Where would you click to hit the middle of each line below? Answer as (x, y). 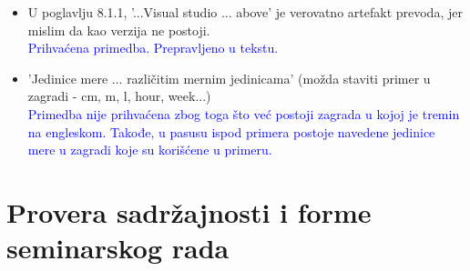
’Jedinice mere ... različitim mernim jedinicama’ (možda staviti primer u (229, 78)
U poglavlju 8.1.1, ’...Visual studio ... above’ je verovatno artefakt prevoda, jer (245, 12)
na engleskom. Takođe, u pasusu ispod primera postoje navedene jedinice (231, 131)
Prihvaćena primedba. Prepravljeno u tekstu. (153, 48)
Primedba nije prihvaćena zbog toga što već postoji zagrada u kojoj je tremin (244, 113)
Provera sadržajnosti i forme (189, 211)
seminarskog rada (118, 248)
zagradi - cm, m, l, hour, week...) (119, 96)
